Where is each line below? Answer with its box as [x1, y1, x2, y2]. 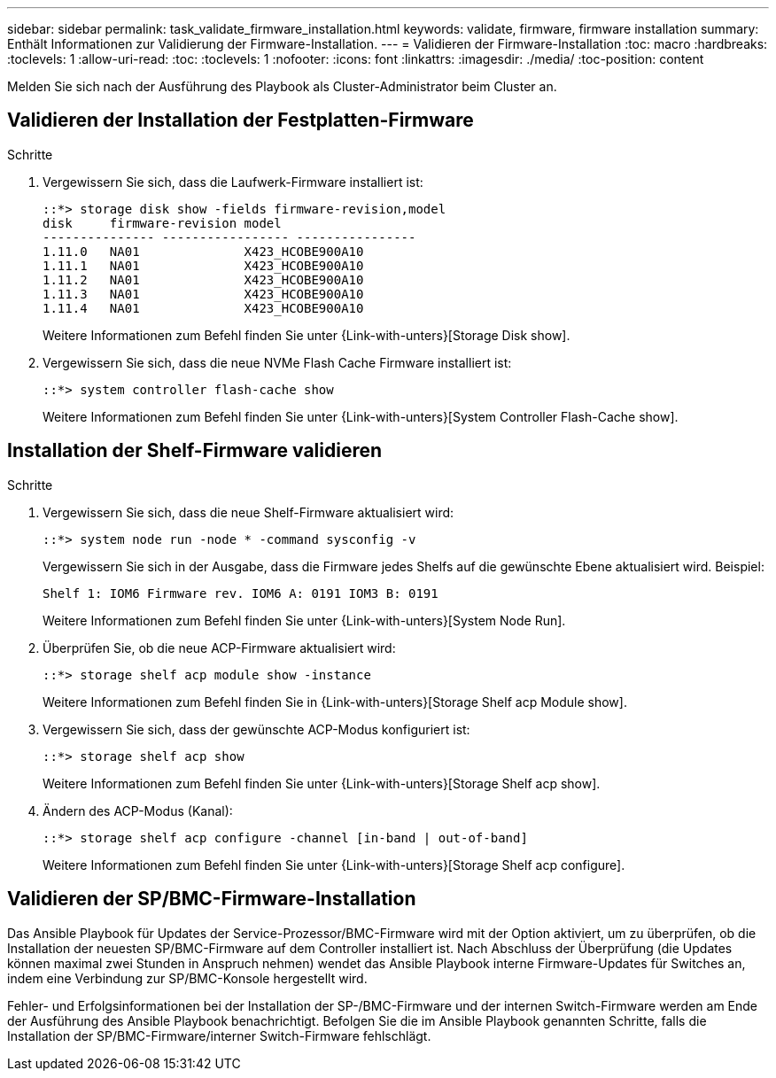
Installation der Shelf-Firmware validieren [7, 439, 383, 462]
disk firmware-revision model [43, 215, 282, 230]
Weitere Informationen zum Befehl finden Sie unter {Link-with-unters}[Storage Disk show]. [43, 327, 570, 343]
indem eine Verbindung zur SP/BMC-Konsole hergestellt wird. [7, 970, 368, 986]
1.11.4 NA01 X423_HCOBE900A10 [43, 300, 364, 315]
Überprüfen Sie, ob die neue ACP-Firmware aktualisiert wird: [43, 640, 396, 655]
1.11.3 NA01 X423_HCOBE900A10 [43, 286, 364, 301]
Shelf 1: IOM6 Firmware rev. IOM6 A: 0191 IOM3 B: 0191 [43, 586, 438, 601]
